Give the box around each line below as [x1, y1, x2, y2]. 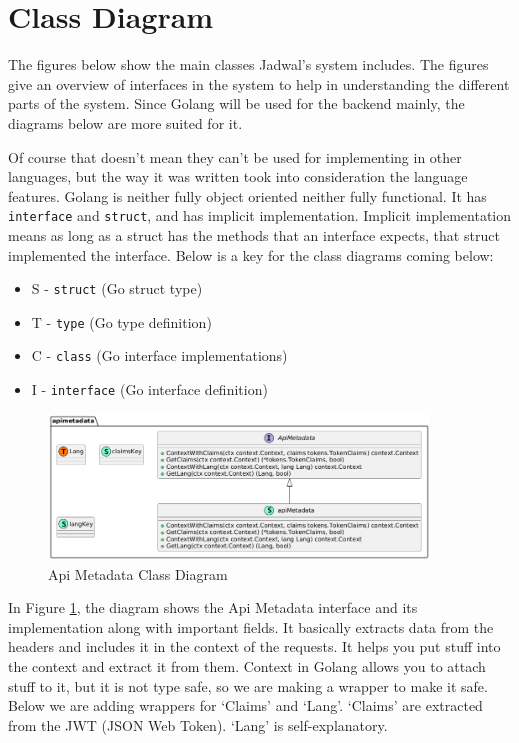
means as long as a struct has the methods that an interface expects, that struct [8, 224, 500, 245]
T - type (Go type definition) [31, 311, 212, 332]
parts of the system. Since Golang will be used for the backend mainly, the [8, 93, 465, 114]
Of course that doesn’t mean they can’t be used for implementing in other [8, 146, 462, 167]
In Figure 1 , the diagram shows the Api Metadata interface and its [8, 597, 418, 618]
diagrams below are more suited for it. [8, 112, 243, 133]
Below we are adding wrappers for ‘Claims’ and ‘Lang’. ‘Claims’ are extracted [8, 695, 483, 716]
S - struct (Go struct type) [31, 278, 203, 299]
